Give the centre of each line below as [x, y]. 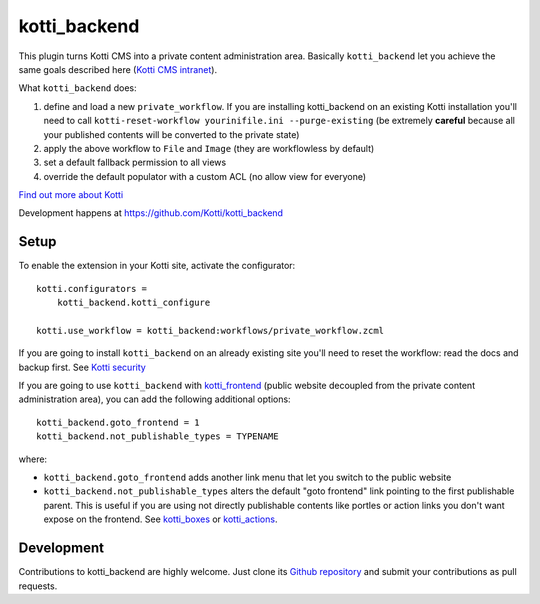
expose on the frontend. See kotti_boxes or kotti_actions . [160, 519]
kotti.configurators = [92, 288]
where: [33, 459]
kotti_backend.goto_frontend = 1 [118, 422]
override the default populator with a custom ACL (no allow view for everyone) [205, 176]
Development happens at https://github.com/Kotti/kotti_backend [151, 213]
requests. [38, 586]
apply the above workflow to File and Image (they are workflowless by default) [209, 148]
